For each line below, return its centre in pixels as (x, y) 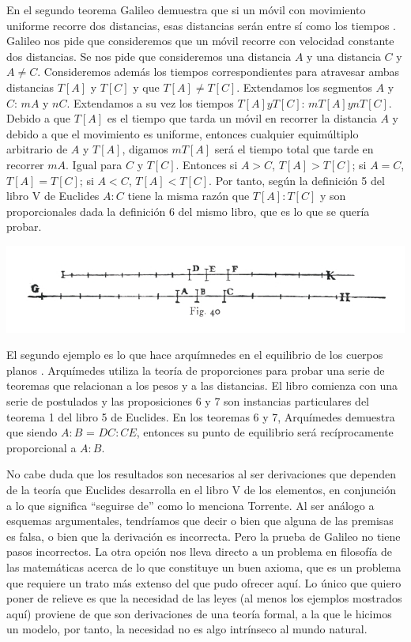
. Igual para (94, 164)
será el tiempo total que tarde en (294, 149)
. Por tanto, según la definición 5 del (297, 180)
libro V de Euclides (53, 196)
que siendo (32, 432)
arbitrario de (37, 149)
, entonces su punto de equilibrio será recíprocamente (265, 432)
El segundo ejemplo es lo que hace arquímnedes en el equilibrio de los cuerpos (195, 355)
